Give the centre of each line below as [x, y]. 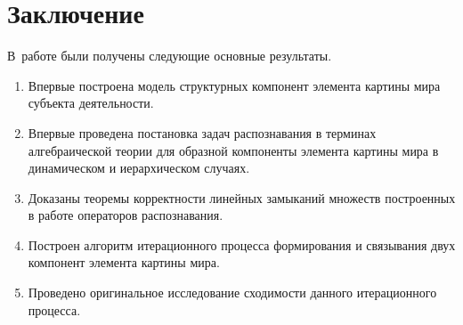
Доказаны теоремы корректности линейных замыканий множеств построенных [242, 197]
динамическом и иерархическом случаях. [139, 168]
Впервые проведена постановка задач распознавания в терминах [202, 132]
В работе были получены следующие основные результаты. [170, 56]
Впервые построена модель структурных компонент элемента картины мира [234, 85]
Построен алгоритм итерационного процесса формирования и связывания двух [242, 244]
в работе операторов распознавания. [126, 215]
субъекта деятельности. [91, 103]
